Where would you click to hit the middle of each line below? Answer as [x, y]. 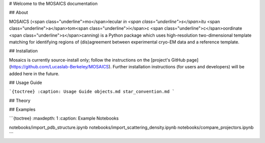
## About [19, 13]
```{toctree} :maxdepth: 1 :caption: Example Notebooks [64, 118]
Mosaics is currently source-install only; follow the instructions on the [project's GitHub [97, 60]
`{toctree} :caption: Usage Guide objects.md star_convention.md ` [92, 92]
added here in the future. [34, 74]
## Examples [22, 109]
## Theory [20, 101]
